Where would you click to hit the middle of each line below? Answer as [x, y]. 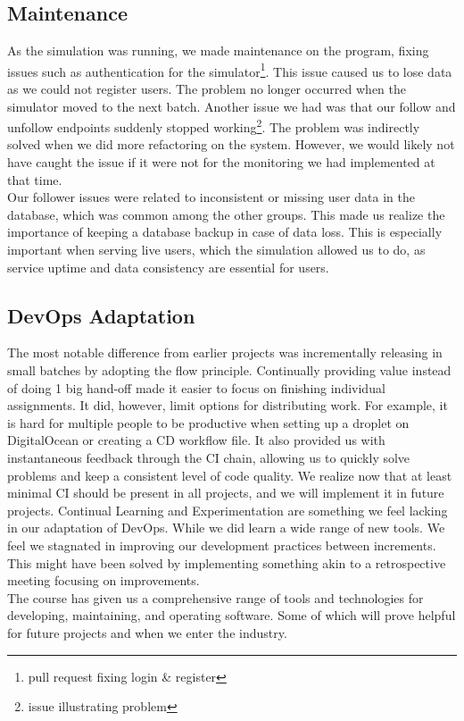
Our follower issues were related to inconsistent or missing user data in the [211, 197]
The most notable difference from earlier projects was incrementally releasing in [225, 352]
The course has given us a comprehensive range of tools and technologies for [215, 597]
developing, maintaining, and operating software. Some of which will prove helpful [232, 615]
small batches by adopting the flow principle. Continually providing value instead [229, 370]
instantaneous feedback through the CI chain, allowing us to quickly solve [209, 457]
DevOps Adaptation [101, 315]
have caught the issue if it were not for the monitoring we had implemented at [221, 162]
